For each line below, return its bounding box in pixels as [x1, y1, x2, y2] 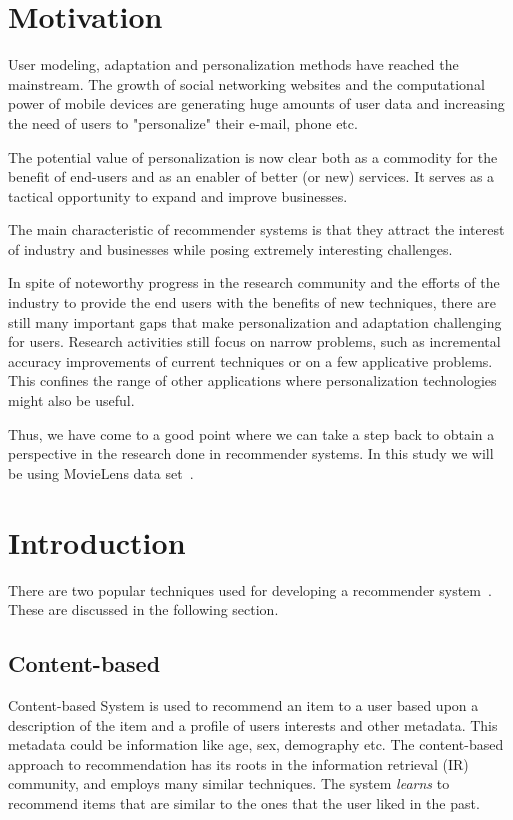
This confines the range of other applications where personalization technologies [8, 370, 497, 391]
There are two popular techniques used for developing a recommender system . [8, 579, 492, 600]
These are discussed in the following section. [8, 599, 279, 620]
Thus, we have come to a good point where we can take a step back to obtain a [8, 423, 495, 444]
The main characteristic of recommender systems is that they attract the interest [8, 219, 505, 240]
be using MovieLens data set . [8, 462, 194, 483]
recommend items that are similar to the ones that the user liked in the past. [8, 792, 480, 813]
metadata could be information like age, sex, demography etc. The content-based [8, 734, 504, 755]
